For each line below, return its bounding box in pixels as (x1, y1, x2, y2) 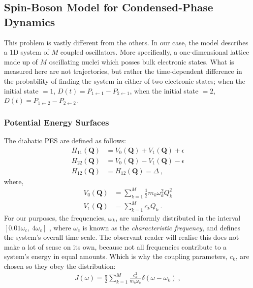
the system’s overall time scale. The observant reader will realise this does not (4, 232, 239, 242)
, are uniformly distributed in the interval (115, 212, 241, 223)
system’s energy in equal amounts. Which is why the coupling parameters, (4, 251, 228, 261)
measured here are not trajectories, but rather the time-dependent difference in (4, 66, 242, 76)
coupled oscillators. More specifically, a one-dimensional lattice (60, 47, 249, 57)
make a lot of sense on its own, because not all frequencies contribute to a (4, 241, 227, 252)
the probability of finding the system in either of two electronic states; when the (4, 75, 246, 86)
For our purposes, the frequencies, (4, 212, 106, 223)
